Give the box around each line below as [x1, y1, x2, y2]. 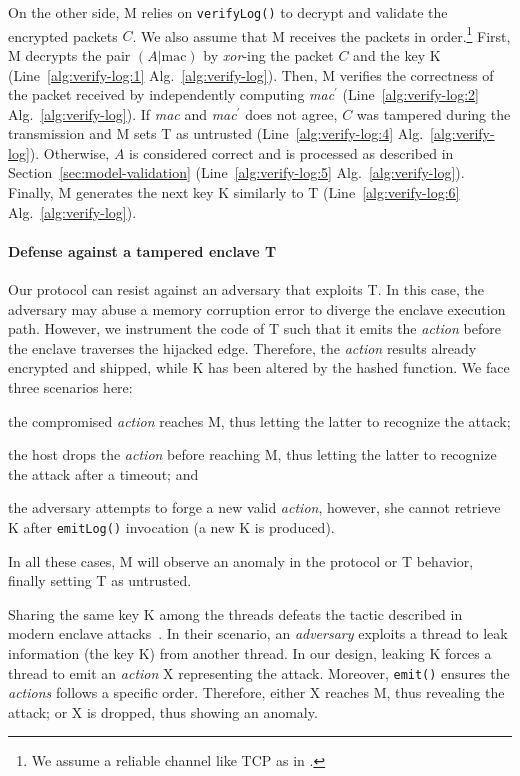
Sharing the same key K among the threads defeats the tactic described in [8, 603, 463, 624]
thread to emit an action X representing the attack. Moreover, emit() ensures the [8, 662, 510, 683]
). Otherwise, [29, 142, 110, 163]
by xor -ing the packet [203, 44, 334, 65]
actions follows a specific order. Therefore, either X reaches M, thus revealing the [8, 682, 505, 703]
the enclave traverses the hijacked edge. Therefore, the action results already [8, 337, 477, 358]
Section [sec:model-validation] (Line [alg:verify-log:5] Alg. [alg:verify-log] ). [8, 162, 465, 183]
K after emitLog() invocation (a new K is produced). [8, 516, 335, 537]
